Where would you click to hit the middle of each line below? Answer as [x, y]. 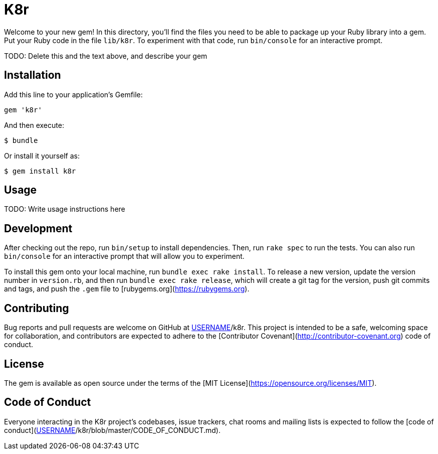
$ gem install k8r [40, 171]
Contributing [37, 308]
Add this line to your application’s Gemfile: [73, 94]
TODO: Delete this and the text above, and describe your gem [106, 56]
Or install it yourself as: [42, 156]
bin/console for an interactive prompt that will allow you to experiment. [124, 256]
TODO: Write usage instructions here [65, 209]
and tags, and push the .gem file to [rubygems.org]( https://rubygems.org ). [127, 289]
